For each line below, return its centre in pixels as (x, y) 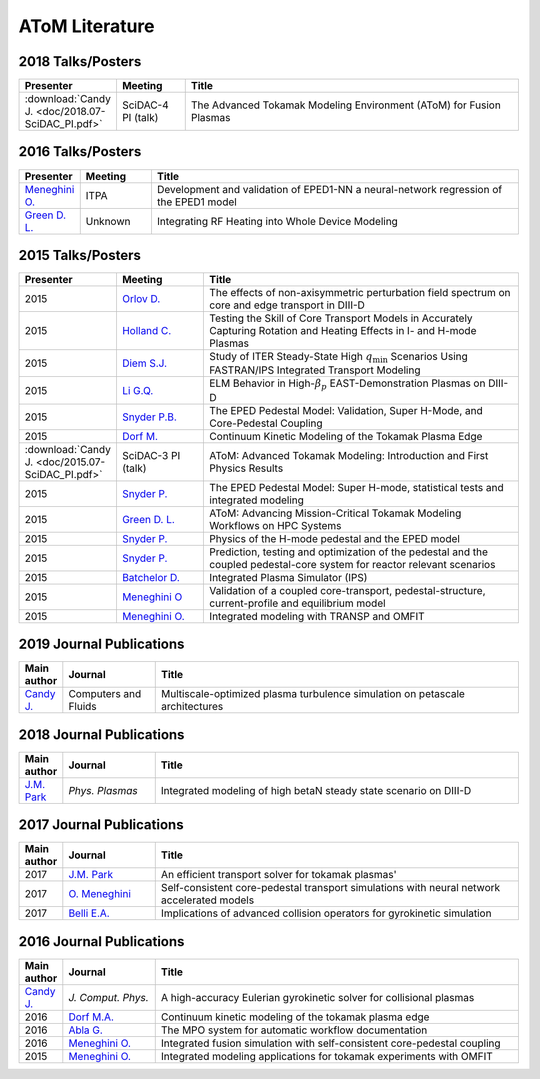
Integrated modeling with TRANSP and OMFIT (317, 616)
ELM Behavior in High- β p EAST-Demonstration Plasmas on (347, 384)
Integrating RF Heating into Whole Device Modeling (277, 221)
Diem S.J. (144, 363)
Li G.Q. (137, 390)
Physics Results (246, 468)
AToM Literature (86, 26)
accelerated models (207, 900)
